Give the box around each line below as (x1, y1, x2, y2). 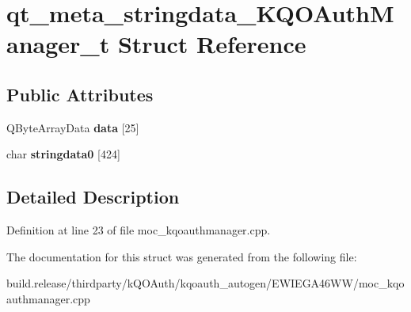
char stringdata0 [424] (6, 146, 120, 162)
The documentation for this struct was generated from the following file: (6, 248, 357, 264)
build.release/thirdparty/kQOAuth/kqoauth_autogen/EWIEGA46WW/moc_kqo (6, 275, 405, 291)
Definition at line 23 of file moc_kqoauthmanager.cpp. (6, 222, 271, 238)
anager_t (6, 28, 110, 60)
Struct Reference (117, 28, 306, 60)
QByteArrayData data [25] (6, 119, 139, 135)
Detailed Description (6, 185, 180, 209)
